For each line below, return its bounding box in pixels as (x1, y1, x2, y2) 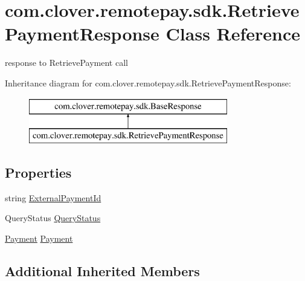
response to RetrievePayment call (5, 56, 128, 69)
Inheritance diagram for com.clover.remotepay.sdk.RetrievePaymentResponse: (5, 76, 291, 89)
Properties (5, 163, 72, 182)
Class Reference (165, 21, 301, 46)
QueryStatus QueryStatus (5, 212, 101, 224)
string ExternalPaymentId (5, 191, 101, 204)
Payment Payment (5, 232, 73, 245)
